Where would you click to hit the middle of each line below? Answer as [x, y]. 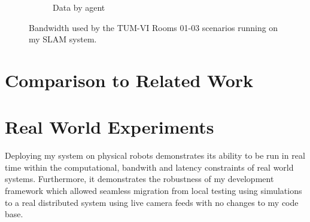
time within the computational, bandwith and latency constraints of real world [149, 167]
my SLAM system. [63, 39]
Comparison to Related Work [129, 80]
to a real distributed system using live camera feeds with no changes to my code [152, 202]
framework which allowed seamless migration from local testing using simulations [154, 191]
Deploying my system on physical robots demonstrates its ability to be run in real [155, 155]
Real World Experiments [110, 127]
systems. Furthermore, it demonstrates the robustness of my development [139, 179]
